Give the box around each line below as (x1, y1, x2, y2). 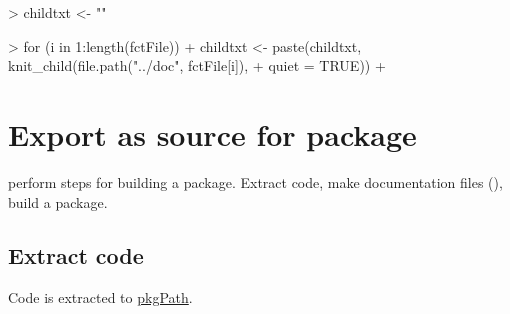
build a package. (8, 191, 108, 212)
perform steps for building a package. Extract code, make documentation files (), (8, 171, 503, 192)
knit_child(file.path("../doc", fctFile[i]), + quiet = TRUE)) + (8, 55, 386, 76)
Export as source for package (8, 113, 417, 154)
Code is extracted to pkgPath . (8, 287, 193, 308)
